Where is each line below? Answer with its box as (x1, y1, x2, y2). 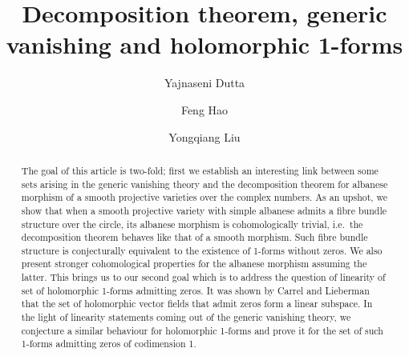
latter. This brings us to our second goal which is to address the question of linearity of (21, 270, 386, 284)
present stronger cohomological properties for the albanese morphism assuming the (21, 257, 367, 270)
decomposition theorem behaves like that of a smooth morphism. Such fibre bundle (21, 230, 368, 244)
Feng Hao (180, 101, 229, 118)
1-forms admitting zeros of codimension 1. (21, 337, 196, 350)
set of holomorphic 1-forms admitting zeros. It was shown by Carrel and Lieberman (21, 283, 370, 297)
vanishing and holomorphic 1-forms (6, 28, 403, 61)
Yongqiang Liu (168, 128, 241, 145)
